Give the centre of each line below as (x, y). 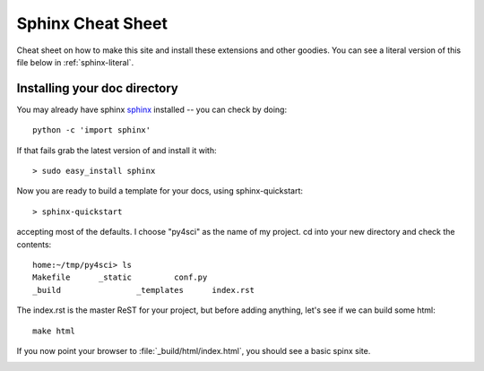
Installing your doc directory (98, 88)
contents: (34, 244)
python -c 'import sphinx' (92, 130)
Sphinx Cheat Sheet (92, 23)
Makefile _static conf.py (120, 277)
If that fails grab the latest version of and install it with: (117, 150)
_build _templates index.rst (144, 290)
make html (54, 331)
